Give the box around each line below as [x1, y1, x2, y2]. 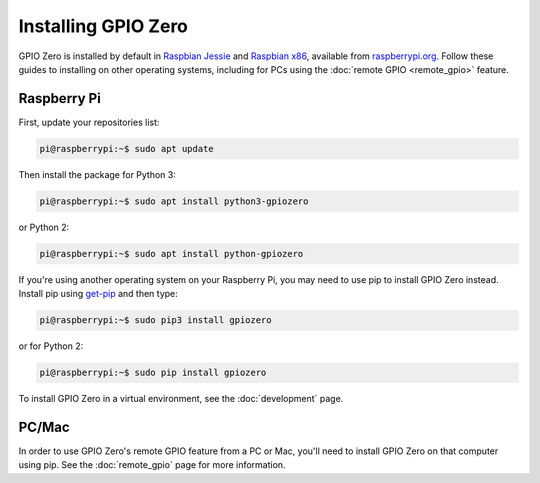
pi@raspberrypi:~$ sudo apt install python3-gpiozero [39, 195, 309, 207]
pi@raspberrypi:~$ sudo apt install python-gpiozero [39, 248, 304, 259]
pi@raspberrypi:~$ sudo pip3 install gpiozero [39, 315, 272, 326]
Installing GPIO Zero [18, 15, 189, 37]
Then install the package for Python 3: [18, 168, 177, 180]
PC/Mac [18, 418, 70, 435]
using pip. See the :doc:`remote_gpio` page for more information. [18, 459, 286, 471]
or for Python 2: [18, 340, 84, 352]
